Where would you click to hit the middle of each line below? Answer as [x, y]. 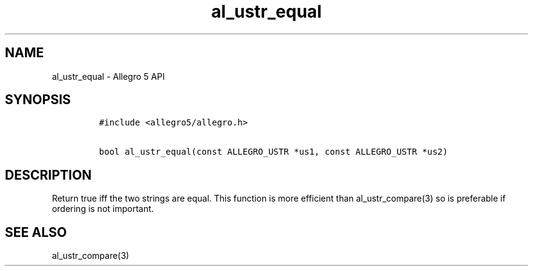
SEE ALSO [36, 232]
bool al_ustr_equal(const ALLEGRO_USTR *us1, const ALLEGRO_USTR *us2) [273, 152]
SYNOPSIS [38, 100]
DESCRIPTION [48, 175]
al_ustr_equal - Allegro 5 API [108, 76]
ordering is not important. [103, 209]
